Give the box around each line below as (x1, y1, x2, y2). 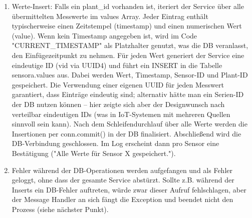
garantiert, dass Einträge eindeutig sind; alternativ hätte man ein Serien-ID (12, 89, 244, 99)
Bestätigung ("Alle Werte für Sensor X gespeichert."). (12, 147, 176, 158)
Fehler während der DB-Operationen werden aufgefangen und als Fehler (12, 164, 232, 175)
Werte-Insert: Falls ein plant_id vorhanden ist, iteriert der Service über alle (12, 1, 244, 11)
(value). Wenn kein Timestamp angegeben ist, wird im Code (12, 30, 197, 40)
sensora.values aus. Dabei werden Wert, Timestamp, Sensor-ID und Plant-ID (12, 69, 248, 80)
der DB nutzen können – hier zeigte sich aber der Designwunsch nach (12, 98, 225, 109)
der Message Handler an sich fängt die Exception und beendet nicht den (12, 194, 233, 204)
